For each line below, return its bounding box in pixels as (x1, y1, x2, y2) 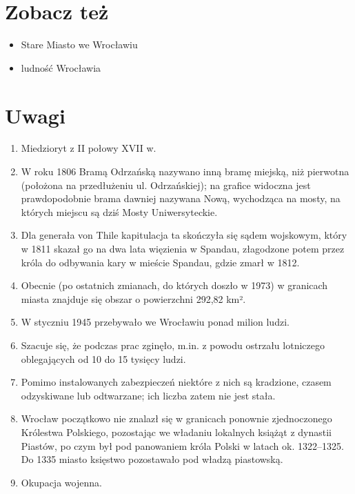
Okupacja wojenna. (21, 475, 102, 489)
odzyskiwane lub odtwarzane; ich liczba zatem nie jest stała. (21, 388, 276, 402)
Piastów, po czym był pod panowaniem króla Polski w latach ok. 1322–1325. (21, 438, 344, 453)
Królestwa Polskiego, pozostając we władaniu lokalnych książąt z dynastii (21, 424, 332, 439)
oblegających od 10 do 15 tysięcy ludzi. (21, 351, 186, 366)
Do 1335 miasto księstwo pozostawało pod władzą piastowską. (21, 452, 283, 466)
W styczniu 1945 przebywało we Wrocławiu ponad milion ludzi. (21, 315, 290, 329)
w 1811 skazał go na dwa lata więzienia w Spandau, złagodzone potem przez (21, 241, 345, 255)
